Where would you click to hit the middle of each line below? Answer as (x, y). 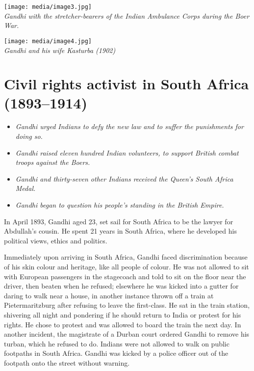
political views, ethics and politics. (56, 240)
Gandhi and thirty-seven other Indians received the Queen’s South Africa (124, 178)
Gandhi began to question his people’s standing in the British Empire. (120, 204)
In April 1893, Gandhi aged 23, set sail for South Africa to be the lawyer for (119, 221)
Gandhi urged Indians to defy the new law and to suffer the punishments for (129, 126)
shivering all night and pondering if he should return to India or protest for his (123, 314)
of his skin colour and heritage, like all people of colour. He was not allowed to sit (127, 266)
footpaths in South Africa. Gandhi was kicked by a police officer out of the (116, 353)
